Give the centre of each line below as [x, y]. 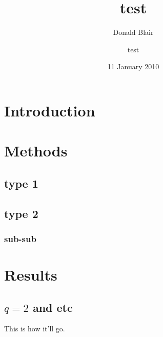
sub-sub [20, 238]
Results [31, 275]
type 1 [21, 183]
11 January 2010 [133, 66]
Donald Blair [133, 32]
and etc [53, 307]
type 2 [21, 213]
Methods [36, 151]
